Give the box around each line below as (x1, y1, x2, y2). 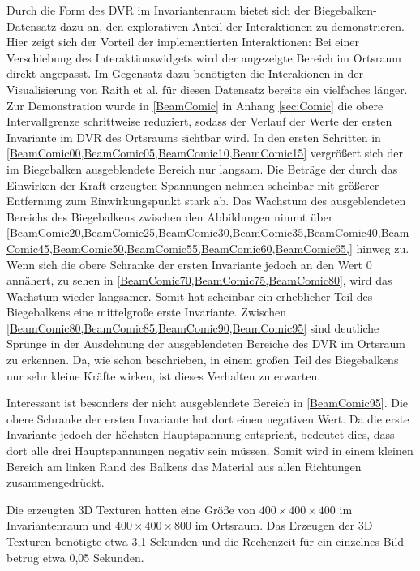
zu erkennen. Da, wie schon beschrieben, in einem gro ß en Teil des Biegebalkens (6, 351, 399, 368)
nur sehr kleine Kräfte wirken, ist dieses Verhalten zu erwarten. (6, 367, 321, 384)
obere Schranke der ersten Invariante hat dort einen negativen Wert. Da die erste (6, 410, 409, 427)
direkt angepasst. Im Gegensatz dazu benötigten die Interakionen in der (6, 65, 363, 82)
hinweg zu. (356, 239, 409, 256)
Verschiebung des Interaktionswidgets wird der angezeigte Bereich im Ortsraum (6, 49, 401, 66)
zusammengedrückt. (6, 474, 105, 491)
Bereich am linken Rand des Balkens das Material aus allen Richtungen (6, 457, 362, 474)
